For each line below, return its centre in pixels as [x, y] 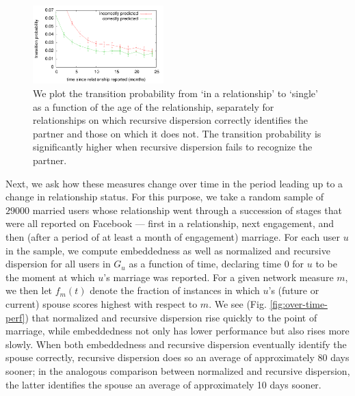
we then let [29, 290]
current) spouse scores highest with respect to [102, 303]
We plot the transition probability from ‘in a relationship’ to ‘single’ [175, 93]
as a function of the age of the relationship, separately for [154, 106]
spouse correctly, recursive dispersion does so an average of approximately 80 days [177, 357]
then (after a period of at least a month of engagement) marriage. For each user [173, 237]
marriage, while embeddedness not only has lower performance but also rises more [177, 331]
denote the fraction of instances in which [175, 290]
